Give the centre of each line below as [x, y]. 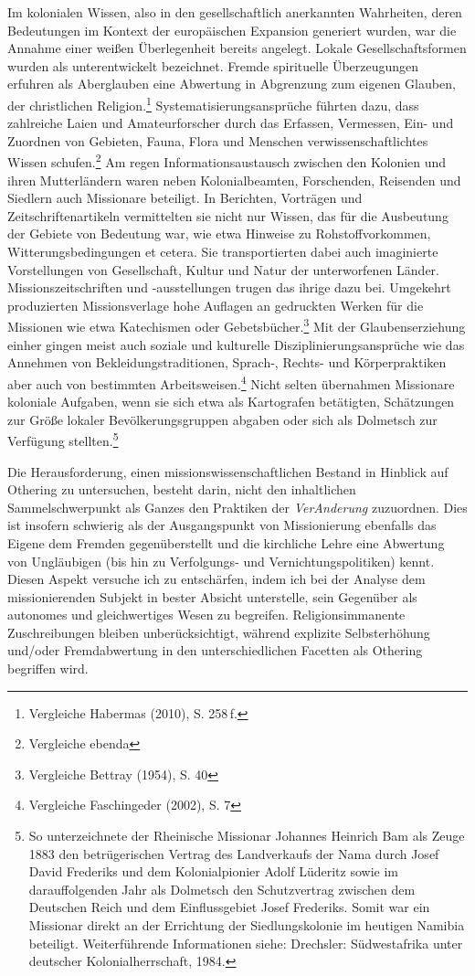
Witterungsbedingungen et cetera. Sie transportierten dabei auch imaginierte [223, 252]
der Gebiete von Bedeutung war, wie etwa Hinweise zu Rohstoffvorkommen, [219, 233]
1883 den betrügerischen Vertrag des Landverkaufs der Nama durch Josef [234, 853]
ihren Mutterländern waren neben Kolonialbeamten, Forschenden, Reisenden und [234, 180]
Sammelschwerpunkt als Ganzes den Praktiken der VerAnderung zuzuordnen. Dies [237, 507]
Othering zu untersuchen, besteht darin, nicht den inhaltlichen [182, 489]
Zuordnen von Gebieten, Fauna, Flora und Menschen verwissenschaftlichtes [218, 140]
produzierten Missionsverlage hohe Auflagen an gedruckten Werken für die [216, 305]
